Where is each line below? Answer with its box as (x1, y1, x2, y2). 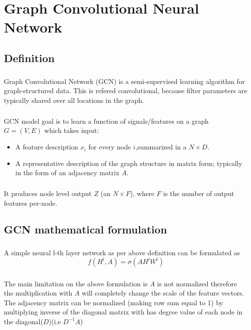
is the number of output (163, 188, 235, 198)
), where (130, 188, 155, 198)
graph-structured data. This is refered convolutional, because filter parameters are (4, 85, 248, 96)
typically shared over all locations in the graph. (4, 95, 144, 105)
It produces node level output (4, 188, 92, 198)
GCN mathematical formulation (4, 221, 167, 236)
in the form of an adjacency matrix (15, 167, 120, 178)
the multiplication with (4, 288, 73, 298)
